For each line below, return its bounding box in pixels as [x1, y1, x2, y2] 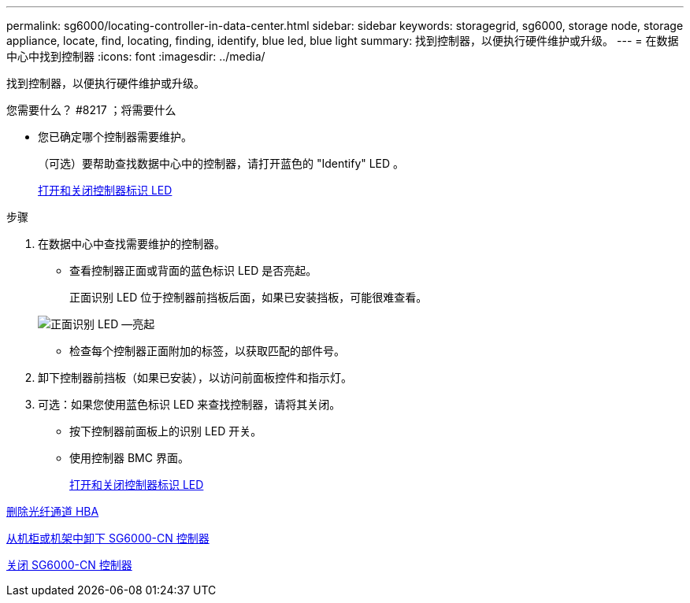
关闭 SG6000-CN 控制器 [6, 558, 132, 572]
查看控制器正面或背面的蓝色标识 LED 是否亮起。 [69, 264, 317, 277]
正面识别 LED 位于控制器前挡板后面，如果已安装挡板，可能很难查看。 [69, 290, 428, 304]
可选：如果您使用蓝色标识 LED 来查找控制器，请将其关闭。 [38, 398, 341, 411]
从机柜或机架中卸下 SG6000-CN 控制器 [6, 531, 210, 545]
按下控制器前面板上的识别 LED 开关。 [69, 424, 262, 438]
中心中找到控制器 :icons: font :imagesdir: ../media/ [6, 50, 265, 63]
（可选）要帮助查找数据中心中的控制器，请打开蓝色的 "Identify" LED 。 [38, 157, 405, 170]
